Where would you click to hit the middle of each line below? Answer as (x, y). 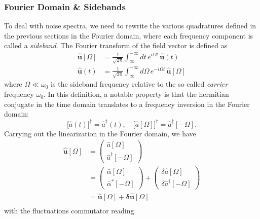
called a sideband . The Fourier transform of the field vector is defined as (116, 45)
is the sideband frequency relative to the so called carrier (139, 84)
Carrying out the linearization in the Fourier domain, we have (100, 133)
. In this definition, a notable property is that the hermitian (136, 94)
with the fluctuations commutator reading (69, 210)
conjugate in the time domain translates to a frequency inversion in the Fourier (127, 104)
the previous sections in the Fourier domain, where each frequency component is (129, 35)
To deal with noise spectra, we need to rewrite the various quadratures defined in (130, 26)
